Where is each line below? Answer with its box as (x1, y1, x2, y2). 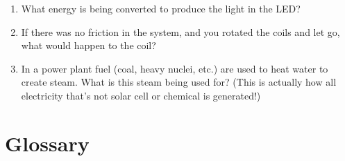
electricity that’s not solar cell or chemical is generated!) (21, 88, 261, 102)
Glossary (5, 129, 90, 157)
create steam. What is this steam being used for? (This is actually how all (21, 75, 337, 89)
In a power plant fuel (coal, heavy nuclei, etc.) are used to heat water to (21, 61, 328, 75)
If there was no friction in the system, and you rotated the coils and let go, (21, 24, 340, 39)
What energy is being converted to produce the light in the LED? (21, 1, 301, 15)
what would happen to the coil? (21, 38, 156, 53)
